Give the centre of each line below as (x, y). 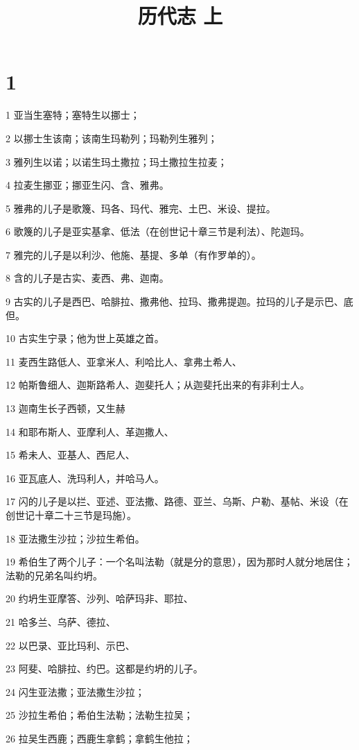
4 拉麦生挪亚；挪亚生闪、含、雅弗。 (87, 185)
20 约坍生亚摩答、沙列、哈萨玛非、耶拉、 (99, 598)
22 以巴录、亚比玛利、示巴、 (70, 645)
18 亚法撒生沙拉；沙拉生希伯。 (75, 538)
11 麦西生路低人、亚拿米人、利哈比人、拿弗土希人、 (124, 361)
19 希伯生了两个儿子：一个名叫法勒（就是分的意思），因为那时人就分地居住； (179, 562)
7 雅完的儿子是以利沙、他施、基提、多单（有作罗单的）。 (133, 254)
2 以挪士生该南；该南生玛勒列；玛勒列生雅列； (112, 138)
